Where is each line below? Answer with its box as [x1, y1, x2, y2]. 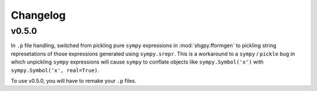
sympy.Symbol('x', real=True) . [11, 66, 100, 73]
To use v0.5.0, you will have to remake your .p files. [11, 77, 137, 84]
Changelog [11, 9, 66, 22]
